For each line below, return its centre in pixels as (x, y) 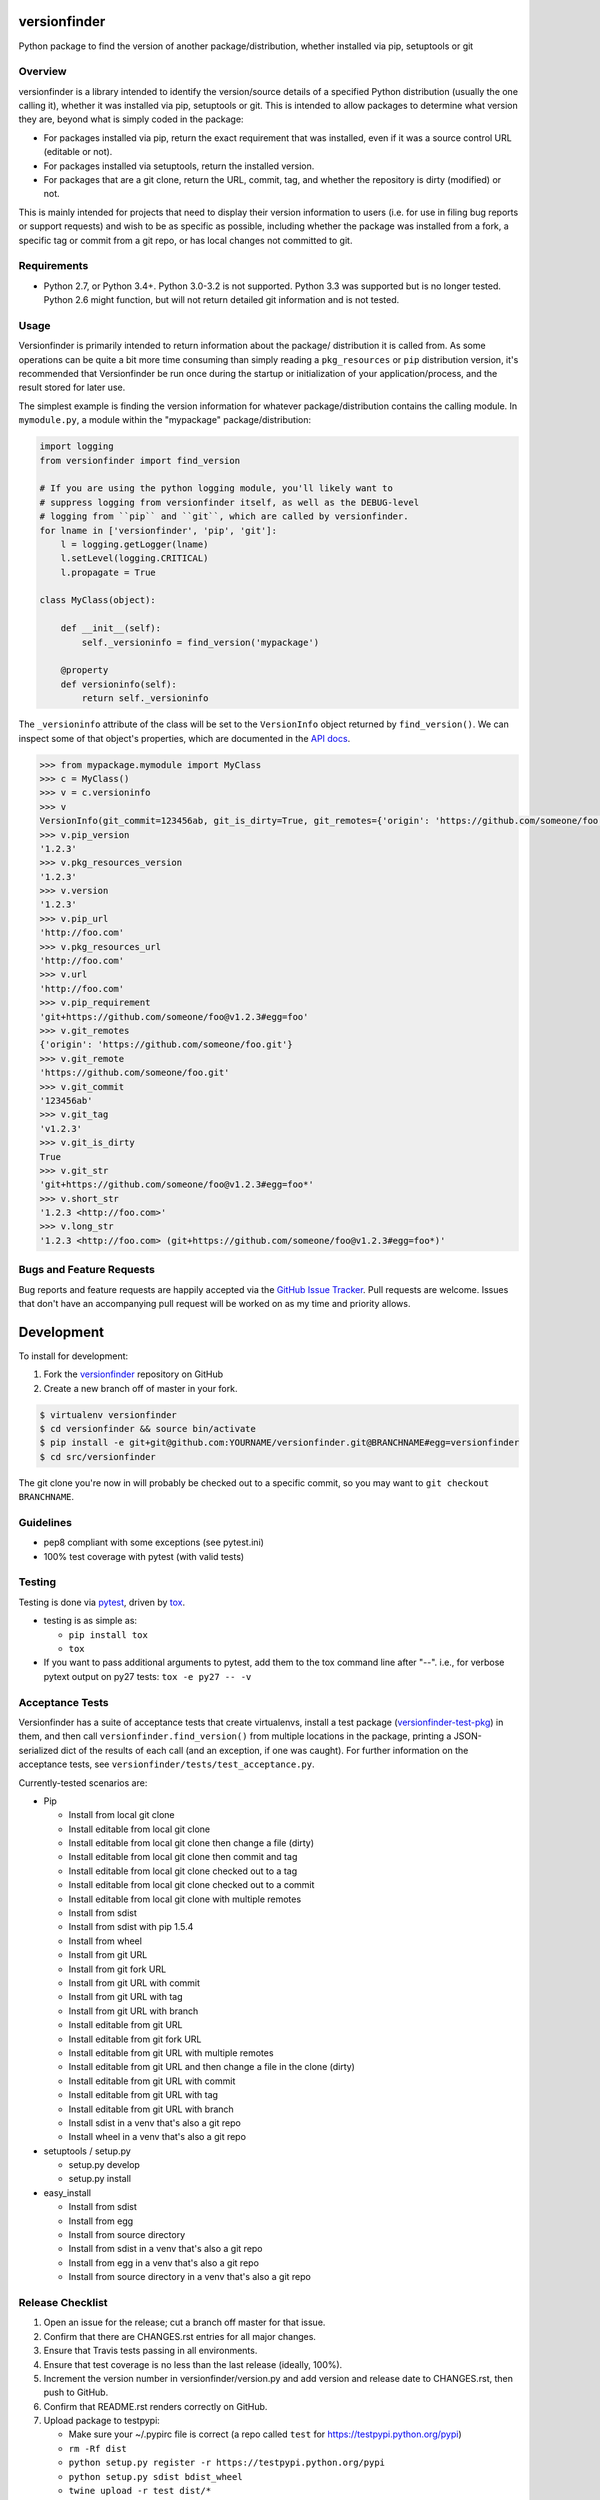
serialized (38, 1750)
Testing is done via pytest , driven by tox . (101, 1602)
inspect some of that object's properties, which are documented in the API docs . (184, 738)
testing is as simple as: (90, 1621)
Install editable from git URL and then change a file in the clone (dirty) (211, 2067)
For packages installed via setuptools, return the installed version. (179, 166)
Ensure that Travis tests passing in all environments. (150, 2351)
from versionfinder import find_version (139, 460)
